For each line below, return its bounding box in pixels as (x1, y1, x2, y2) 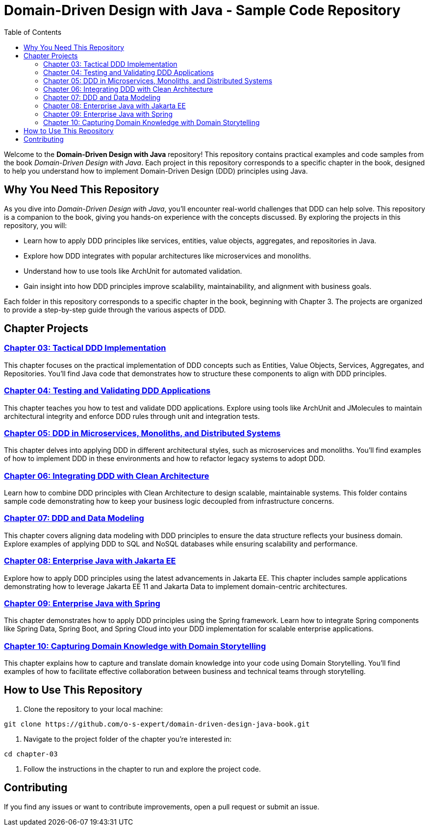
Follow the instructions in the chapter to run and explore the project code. (24, 764, 261, 773)
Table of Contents (4, 27, 62, 36)
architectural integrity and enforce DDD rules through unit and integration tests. (4, 412, 260, 420)
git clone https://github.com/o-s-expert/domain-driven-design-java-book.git (4, 720, 310, 728)
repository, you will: (4, 221, 67, 230)
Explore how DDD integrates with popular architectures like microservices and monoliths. (24, 251, 311, 260)
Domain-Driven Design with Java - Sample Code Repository (4, 2, 401, 19)
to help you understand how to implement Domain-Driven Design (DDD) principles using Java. (4, 166, 308, 175)
